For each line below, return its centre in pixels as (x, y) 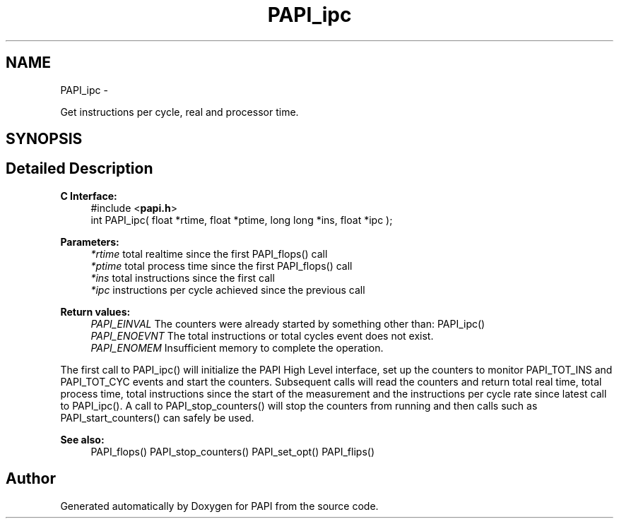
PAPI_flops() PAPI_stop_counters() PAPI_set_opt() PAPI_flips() (232, 451)
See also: (82, 439)
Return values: (95, 311)
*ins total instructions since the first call (183, 278)
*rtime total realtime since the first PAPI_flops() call (209, 254)
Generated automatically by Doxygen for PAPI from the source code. (219, 506)
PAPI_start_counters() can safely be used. (157, 417)
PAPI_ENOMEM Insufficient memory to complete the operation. (237, 347)
